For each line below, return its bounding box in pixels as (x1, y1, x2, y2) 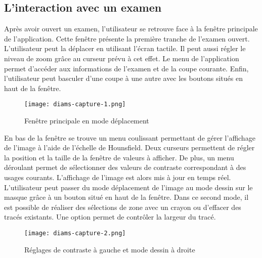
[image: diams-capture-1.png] (24, 101, 126, 108)
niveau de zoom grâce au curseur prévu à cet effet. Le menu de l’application (4, 53, 239, 63)
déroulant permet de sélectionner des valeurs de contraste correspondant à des (4, 162, 246, 173)
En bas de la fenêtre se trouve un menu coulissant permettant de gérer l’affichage (4, 132, 255, 143)
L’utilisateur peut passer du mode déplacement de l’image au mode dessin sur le (4, 182, 253, 192)
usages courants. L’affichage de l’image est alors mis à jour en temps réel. (4, 171, 231, 182)
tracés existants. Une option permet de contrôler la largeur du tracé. (4, 211, 216, 222)
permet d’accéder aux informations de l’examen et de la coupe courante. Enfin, (4, 63, 249, 73)
